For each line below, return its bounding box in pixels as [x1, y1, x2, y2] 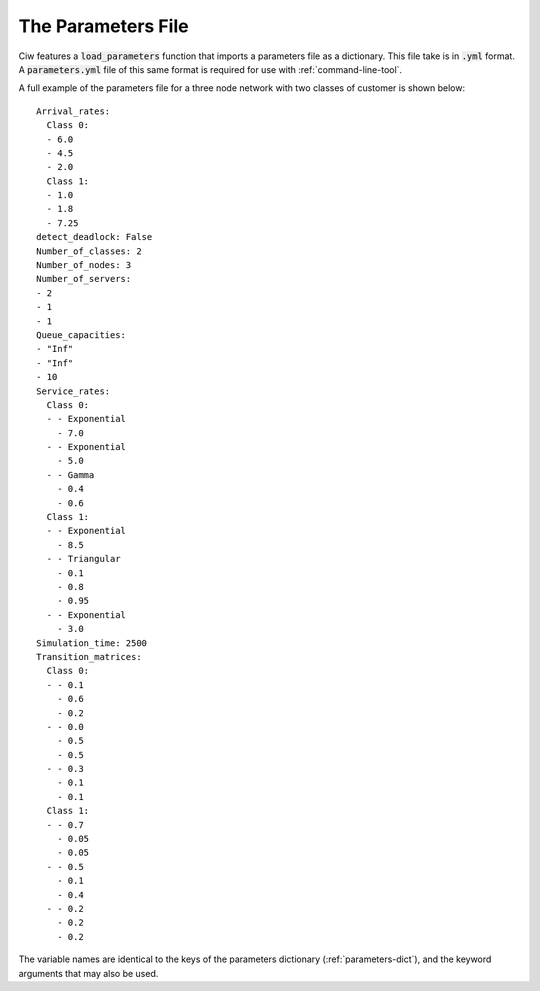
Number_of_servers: [36, 273, 132, 285]
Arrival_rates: [36, 105, 111, 117]
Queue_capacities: [36, 329, 127, 340]
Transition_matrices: [36, 651, 142, 662]
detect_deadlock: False [36, 231, 153, 243]
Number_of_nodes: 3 [36, 260, 132, 271]
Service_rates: [36, 385, 111, 397]
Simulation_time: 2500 [36, 637, 148, 649]
